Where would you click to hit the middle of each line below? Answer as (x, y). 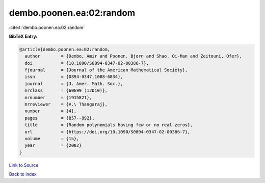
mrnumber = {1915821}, (58, 97)
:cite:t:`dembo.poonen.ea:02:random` (47, 27)
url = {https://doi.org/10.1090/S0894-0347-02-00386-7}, (107, 132)
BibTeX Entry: (23, 36)
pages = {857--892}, (60, 118)
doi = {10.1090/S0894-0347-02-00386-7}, (87, 63)
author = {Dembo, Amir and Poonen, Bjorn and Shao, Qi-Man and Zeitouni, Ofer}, (133, 56)
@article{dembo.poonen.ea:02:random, (65, 49)
